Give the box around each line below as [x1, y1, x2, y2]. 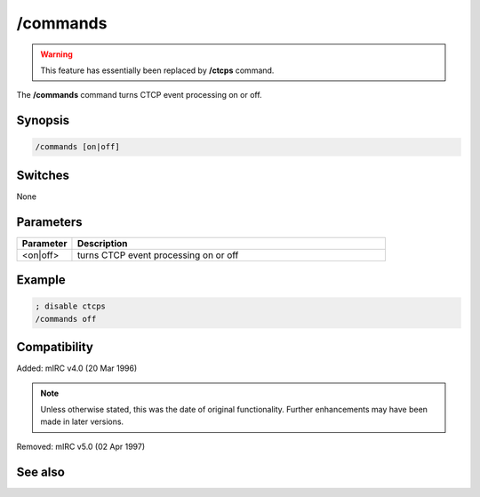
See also [16, 464, 66, 479]
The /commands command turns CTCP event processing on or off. [16, 90, 262, 100]
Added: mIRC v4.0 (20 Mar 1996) [16, 363, 138, 373]
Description [76, 236, 128, 249]
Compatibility [16, 340, 93, 355]
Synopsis [16, 113, 70, 128]
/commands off [35, 314, 97, 324]
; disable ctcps [35, 301, 107, 311]
